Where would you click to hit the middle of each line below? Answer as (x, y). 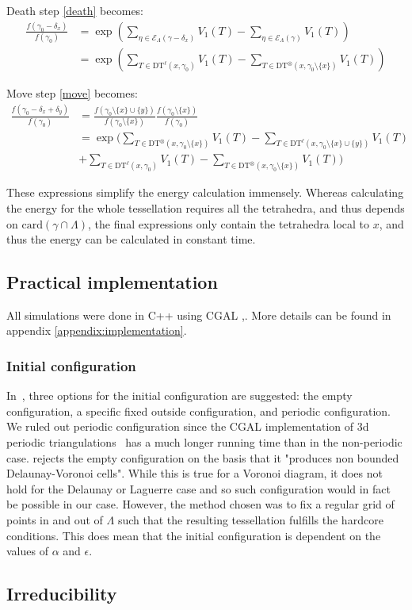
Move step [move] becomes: (72, 93)
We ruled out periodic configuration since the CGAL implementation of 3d (188, 426)
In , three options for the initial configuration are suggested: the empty (179, 395)
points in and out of (55, 520)
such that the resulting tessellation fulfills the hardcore (250, 520)
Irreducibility (62, 594)
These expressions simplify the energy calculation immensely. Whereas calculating (205, 192)
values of (27, 551)
